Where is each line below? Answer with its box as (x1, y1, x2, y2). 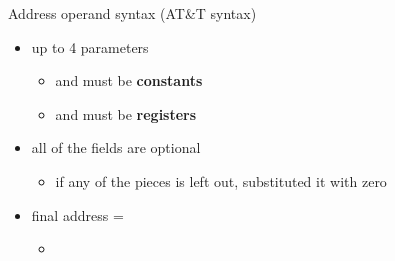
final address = (31, 204, 124, 225)
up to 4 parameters (31, 36, 149, 57)
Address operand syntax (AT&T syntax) (8, 3, 257, 23)
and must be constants (55, 70, 203, 91)
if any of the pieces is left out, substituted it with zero (55, 170, 387, 191)
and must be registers (55, 103, 197, 124)
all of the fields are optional (31, 137, 201, 158)
